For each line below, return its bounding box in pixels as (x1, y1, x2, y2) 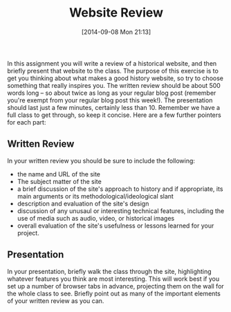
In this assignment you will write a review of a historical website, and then (7, 59, 217, 67)
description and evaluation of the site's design (17, 199, 149, 208)
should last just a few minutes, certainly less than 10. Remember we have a (7, 103, 220, 111)
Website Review (68, 5, 164, 21)
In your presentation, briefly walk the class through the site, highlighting (7, 267, 212, 275)
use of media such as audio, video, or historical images (17, 214, 175, 222)
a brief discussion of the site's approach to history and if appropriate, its (17, 185, 223, 193)
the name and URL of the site (17, 169, 101, 178)
